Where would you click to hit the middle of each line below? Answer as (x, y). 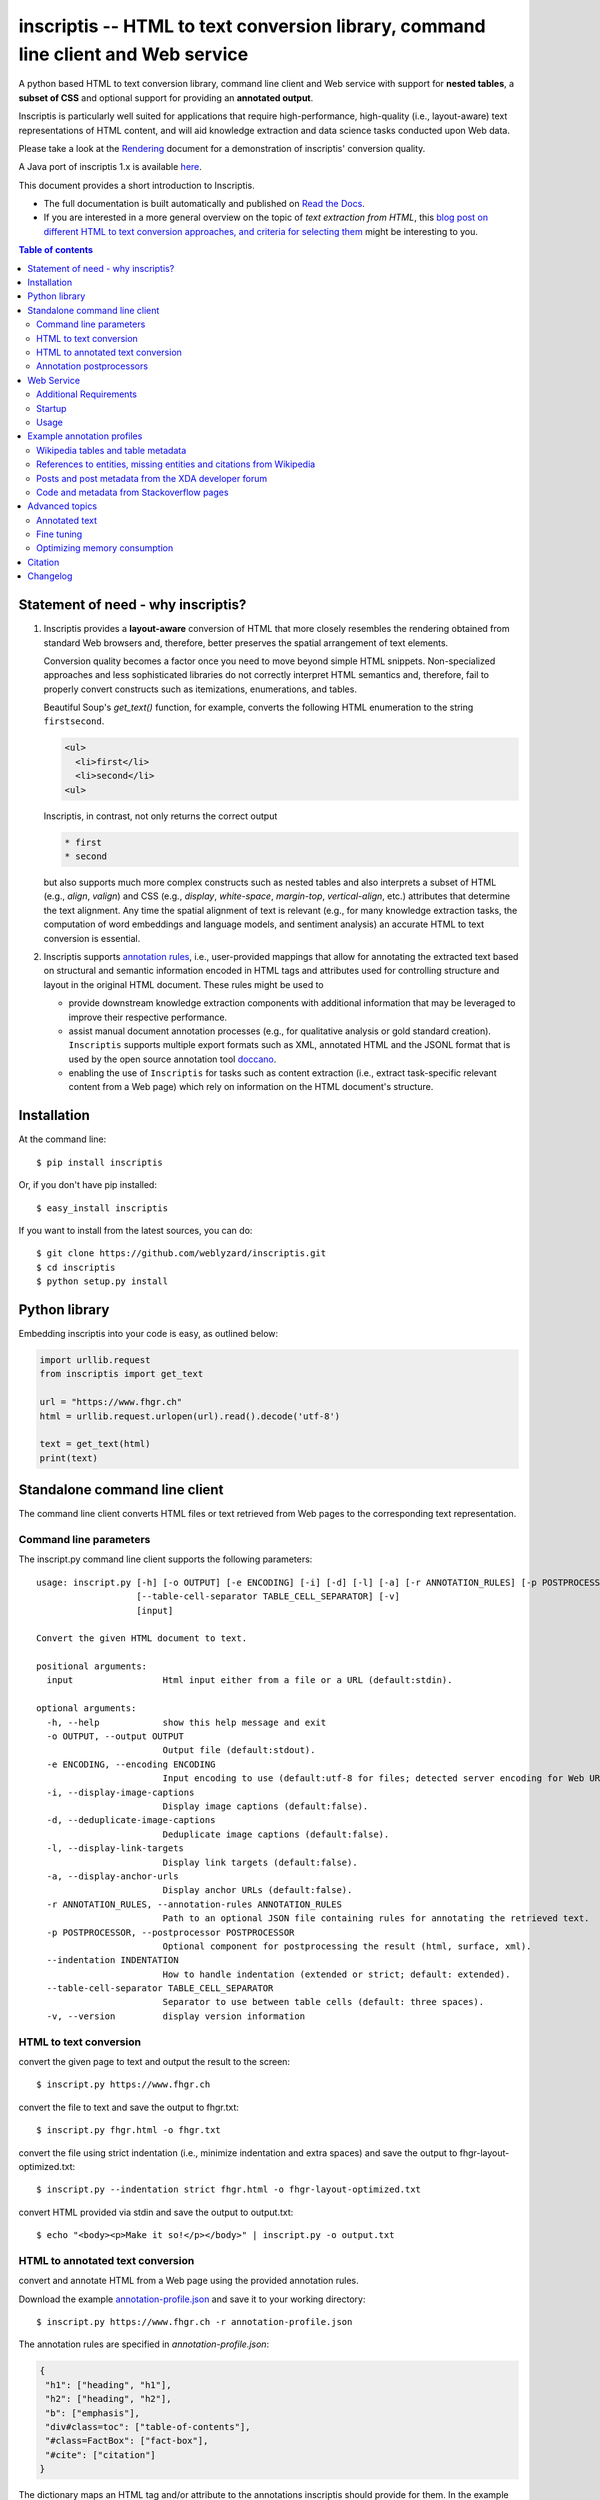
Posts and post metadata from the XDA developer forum (152, 478)
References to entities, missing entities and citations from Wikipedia (176, 464)
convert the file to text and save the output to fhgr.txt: (129, 2107)
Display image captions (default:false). (265, 1806)
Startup (51, 408)
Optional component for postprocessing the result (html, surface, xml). (347, 1946)
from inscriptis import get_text (121, 1374)
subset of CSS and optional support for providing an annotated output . (166, 97)
